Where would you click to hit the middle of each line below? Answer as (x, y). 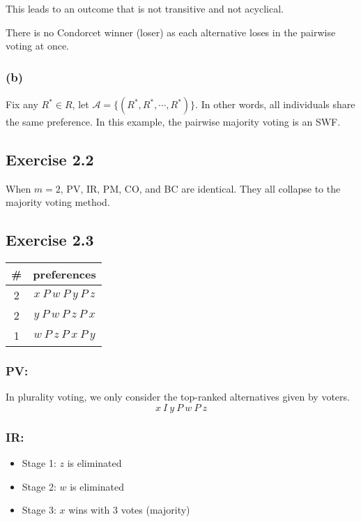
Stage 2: (39, 486)
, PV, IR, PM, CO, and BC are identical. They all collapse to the (200, 188)
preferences (64, 274)
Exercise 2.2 (50, 159)
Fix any (22, 104)
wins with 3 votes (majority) (129, 510)
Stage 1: (39, 463)
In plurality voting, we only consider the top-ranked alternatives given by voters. (178, 397)
